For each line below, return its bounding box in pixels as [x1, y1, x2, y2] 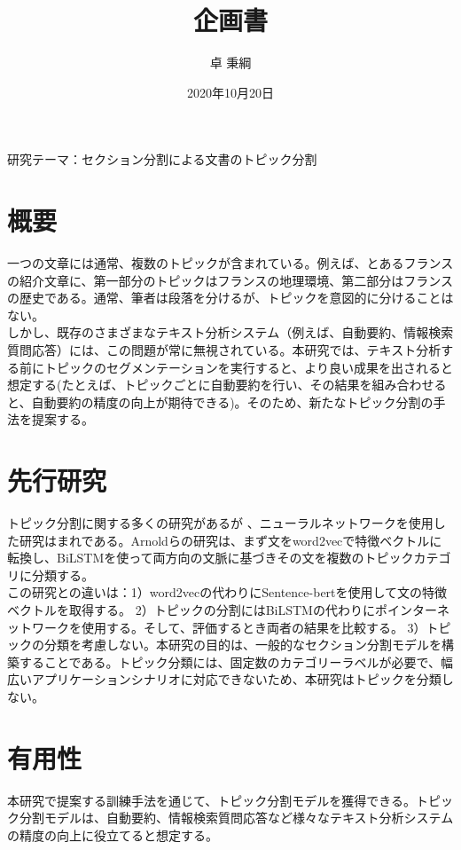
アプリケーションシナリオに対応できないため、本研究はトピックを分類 [31, 670, 441, 689]
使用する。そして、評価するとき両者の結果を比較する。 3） [81, 618, 426, 636]
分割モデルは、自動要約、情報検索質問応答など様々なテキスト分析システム [19, 808, 454, 827]
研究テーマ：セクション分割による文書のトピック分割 [7, 150, 317, 169]
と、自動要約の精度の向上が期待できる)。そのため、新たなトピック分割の [7, 392, 434, 411]
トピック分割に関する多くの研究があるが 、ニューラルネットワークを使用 [7, 514, 434, 532]
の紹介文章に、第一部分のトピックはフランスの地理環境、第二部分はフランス [7, 271, 454, 289]
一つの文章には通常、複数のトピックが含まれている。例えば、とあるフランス [7, 254, 454, 272]
